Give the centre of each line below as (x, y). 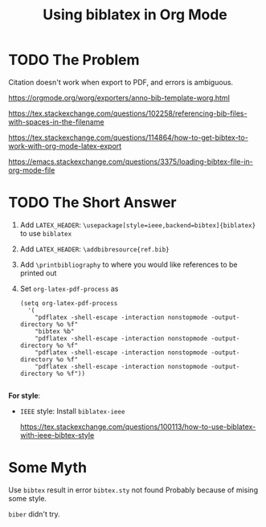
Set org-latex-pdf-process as (69, 288)
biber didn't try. (34, 514)
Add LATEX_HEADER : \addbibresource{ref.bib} (95, 249)
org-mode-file (32, 170)
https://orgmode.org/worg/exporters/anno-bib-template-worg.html (119, 97)
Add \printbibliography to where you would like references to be (129, 264)
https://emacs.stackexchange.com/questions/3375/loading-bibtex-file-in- (131, 161)
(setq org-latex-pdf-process (69, 303)
